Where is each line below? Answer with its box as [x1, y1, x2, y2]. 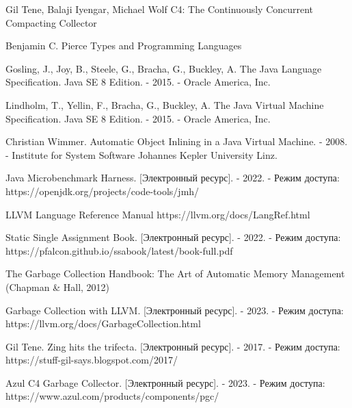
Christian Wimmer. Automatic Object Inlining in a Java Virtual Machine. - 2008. [5, 134, 348, 149]
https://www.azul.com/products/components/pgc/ [5, 389, 219, 403]
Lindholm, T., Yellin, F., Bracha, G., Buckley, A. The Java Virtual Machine [5, 97, 324, 112]
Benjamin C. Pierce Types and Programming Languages [5, 38, 242, 53]
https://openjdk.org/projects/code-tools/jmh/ [5, 183, 200, 198]
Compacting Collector [5, 15, 97, 29]
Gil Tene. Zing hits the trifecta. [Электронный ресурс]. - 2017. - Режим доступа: [5, 339, 340, 353]
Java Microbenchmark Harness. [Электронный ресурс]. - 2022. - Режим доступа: [5, 170, 340, 185]
